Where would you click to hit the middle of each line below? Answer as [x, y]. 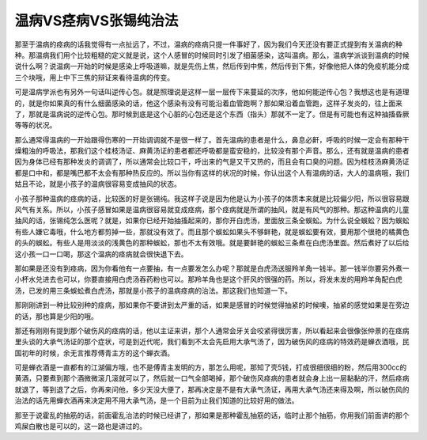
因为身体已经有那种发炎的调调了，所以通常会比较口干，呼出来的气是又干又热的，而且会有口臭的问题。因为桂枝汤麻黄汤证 [212, 161]
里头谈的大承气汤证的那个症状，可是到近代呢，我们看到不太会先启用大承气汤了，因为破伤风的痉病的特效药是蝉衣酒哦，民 [212, 342]
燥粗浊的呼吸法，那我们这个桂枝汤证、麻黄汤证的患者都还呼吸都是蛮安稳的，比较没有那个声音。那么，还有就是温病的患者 [212, 151]
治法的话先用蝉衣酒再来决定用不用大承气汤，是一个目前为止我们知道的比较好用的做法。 [157, 400]
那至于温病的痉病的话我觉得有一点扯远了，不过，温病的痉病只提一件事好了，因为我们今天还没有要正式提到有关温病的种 [208, 44]
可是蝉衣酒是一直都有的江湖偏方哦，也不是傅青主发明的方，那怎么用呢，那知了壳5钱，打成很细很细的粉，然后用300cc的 [211, 367]
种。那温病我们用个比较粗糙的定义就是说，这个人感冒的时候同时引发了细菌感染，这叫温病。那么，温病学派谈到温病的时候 [212, 55]
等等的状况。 [36, 125]
